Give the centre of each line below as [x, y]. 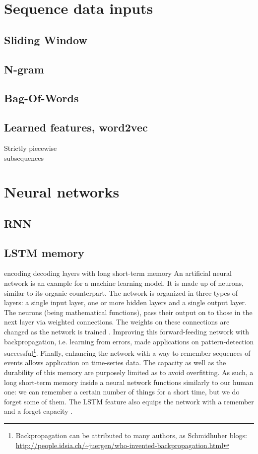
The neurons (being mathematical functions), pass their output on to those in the [128, 312]
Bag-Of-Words [41, 98]
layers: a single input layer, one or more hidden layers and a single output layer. [125, 302]
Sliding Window [46, 39]
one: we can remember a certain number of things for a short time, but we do [122, 392]
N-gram [24, 69]
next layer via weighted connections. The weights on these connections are [117, 322]
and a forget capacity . [38, 411]
